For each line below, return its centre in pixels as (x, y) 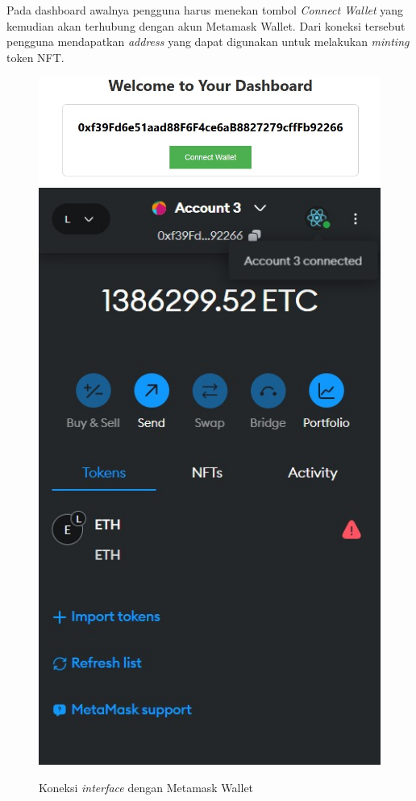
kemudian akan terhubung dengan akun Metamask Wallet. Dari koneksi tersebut (206, 25)
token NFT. (35, 57)
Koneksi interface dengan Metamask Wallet (146, 787)
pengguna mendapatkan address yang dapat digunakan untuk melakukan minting (208, 42)
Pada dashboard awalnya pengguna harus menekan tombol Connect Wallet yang (205, 10)
